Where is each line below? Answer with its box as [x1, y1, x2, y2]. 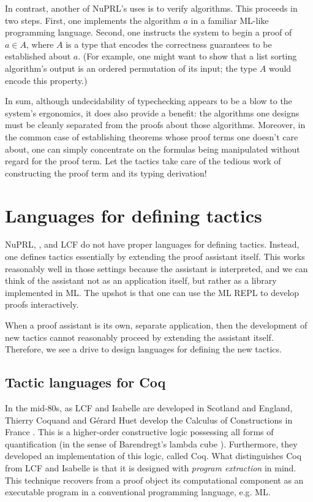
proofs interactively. [5, 298, 79, 311]
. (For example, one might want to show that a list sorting [78, 50, 297, 63]
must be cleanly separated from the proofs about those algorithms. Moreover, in [5, 118, 306, 131]
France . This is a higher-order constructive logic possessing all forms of [5, 425, 274, 438]
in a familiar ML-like [190, 13, 269, 26]
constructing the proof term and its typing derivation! [5, 166, 207, 179]
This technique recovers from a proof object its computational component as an [5, 473, 304, 486]
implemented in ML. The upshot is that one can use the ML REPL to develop [5, 286, 300, 299]
